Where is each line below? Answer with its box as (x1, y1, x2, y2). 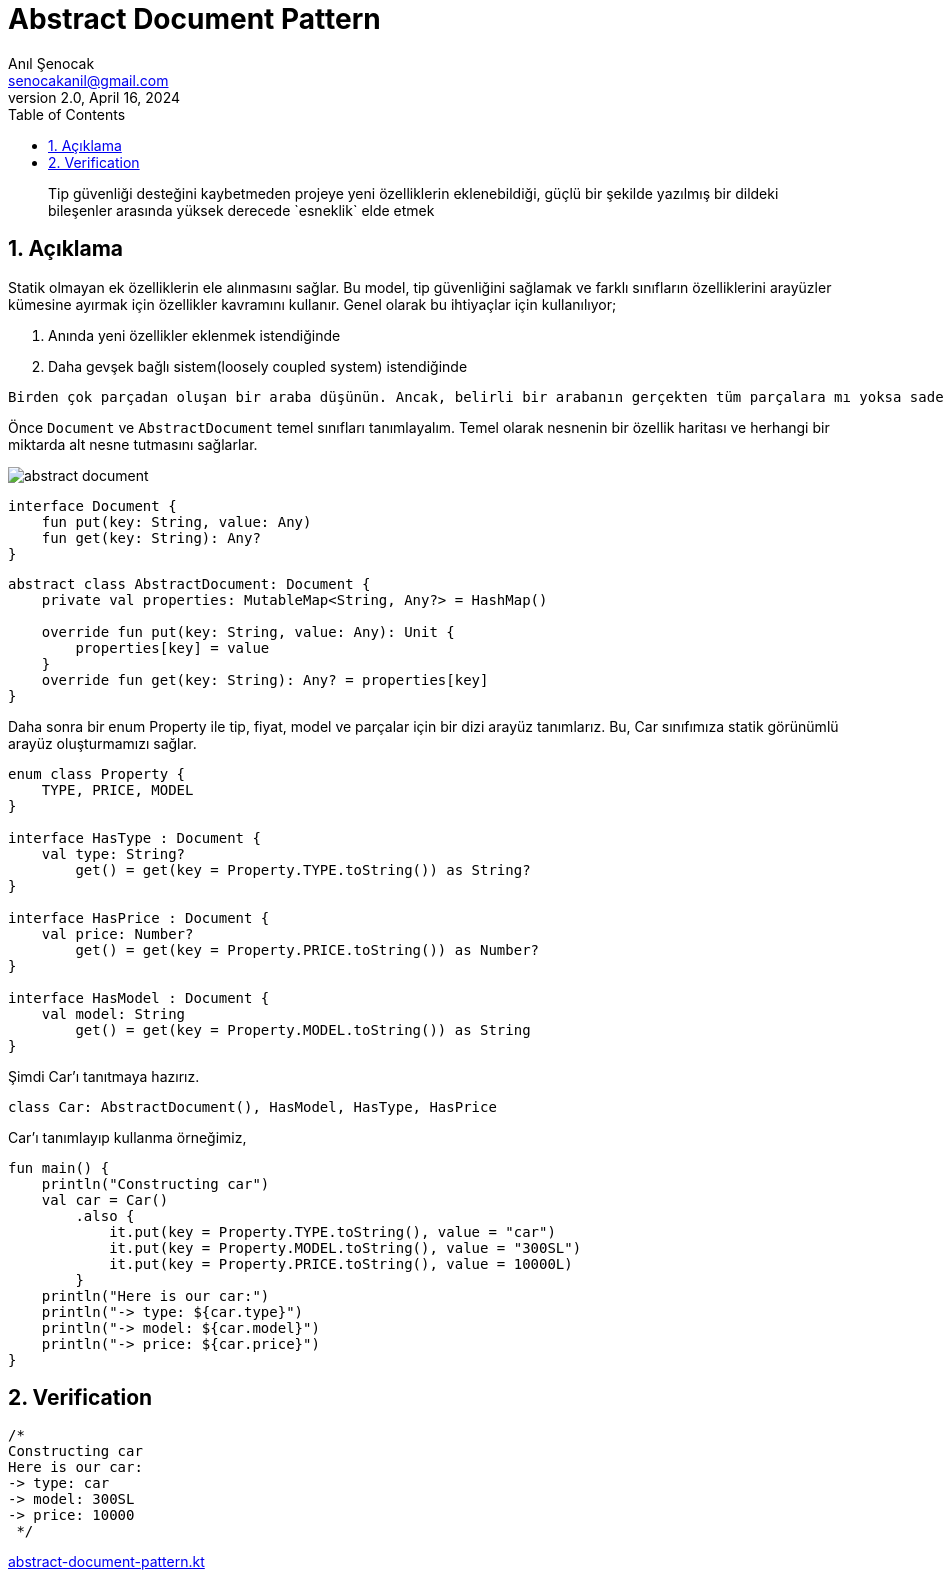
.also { (75, 1207, 135, 1224)
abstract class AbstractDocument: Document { (8, 575, 371, 592)
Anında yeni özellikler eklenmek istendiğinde (48, 326, 341, 344)
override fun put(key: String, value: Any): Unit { (41, 623, 455, 640)
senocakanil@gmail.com (8, 71, 169, 89)
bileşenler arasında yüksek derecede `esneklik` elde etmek (48, 201, 435, 219)
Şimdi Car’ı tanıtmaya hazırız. (8, 1067, 200, 1085)
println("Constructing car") (41, 1175, 270, 1192)
